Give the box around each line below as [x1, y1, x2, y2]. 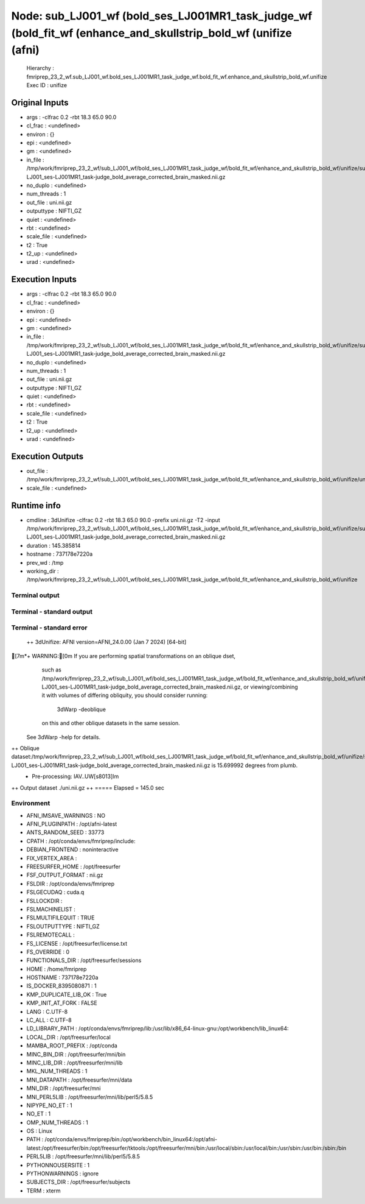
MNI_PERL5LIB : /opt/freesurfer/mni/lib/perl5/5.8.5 [26, 1093, 153, 1100]
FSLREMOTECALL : [26, 931, 75, 938]
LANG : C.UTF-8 [26, 1008, 68, 1015]
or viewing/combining [243, 683, 298, 690]
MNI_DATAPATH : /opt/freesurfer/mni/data [26, 1076, 133, 1083]
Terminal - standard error [11, 623, 88, 632]
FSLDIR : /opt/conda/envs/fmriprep [26, 880, 115, 887]
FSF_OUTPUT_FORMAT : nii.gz [26, 871, 103, 879]
